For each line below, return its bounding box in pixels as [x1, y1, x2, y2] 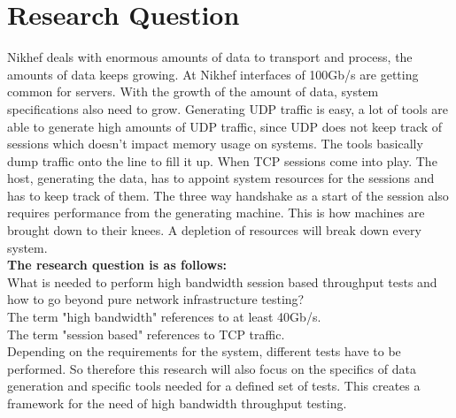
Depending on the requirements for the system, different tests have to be [7, 342, 401, 361]
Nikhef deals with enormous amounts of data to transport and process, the [7, 48, 413, 66]
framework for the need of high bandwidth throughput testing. [7, 394, 347, 412]
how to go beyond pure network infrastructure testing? [7, 290, 305, 308]
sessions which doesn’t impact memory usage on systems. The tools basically [7, 134, 423, 153]
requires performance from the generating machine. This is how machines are [7, 203, 425, 222]
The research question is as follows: [7, 255, 228, 274]
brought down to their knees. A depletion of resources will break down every [7, 221, 421, 239]
